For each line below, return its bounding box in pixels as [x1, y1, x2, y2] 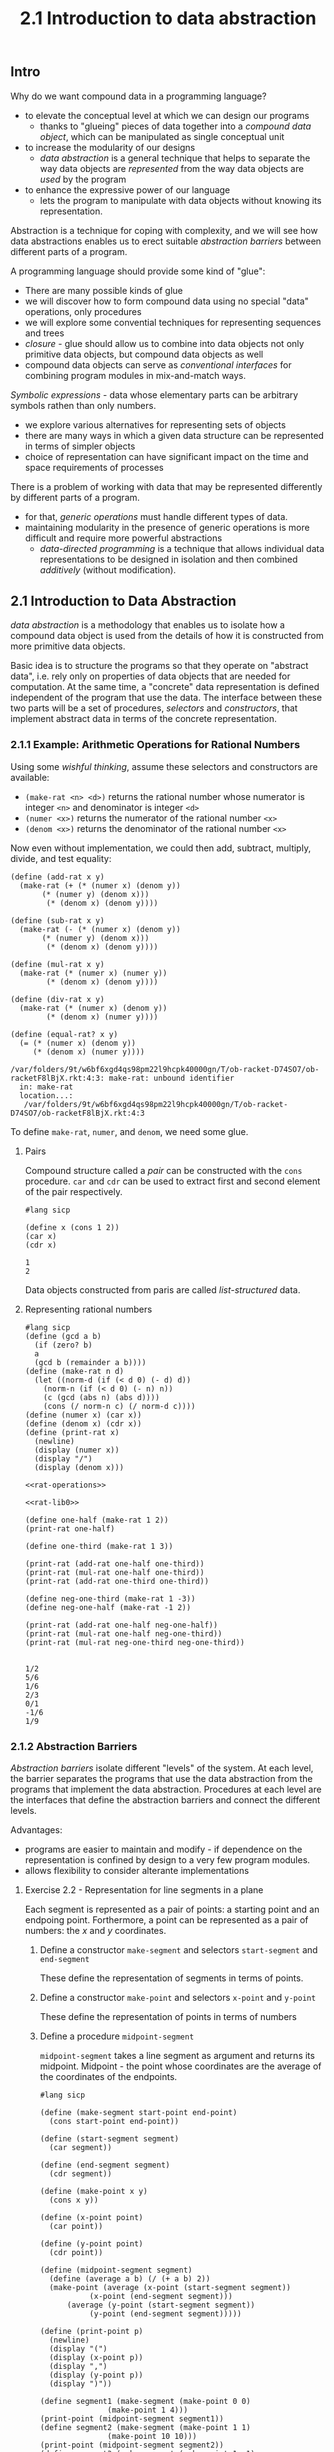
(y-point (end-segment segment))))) [89, 2309, 242, 2319]
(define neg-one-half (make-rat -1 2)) [24, 1602, 192, 1612]
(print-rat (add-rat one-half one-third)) [24, 1558, 205, 1569]
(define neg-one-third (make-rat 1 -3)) [24, 1593, 196, 1604]
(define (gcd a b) [24, 1331, 102, 1341]
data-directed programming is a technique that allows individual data [39, 542, 325, 554]
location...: [19, 1090, 74, 1101]
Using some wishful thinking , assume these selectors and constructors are [10, 760, 318, 772]
